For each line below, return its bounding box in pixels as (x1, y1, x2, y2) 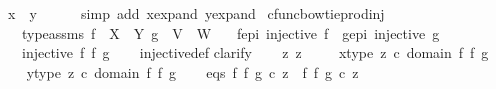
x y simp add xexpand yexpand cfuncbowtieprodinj (7, 3, 385, 23)
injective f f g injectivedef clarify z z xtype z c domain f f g (21, 42, 489, 63)
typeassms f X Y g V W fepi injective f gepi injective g (21, 22, 440, 43)
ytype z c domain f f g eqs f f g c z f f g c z (26, 61, 359, 82)
